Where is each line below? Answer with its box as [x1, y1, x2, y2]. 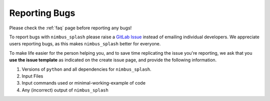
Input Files [21, 73, 43, 79]
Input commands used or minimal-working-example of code [21, 80, 146, 86]
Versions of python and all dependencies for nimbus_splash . [21, 66, 152, 72]
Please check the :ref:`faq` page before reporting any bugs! [9, 25, 132, 31]
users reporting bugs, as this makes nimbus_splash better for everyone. [9, 41, 161, 47]
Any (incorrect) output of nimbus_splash [21, 87, 108, 93]
